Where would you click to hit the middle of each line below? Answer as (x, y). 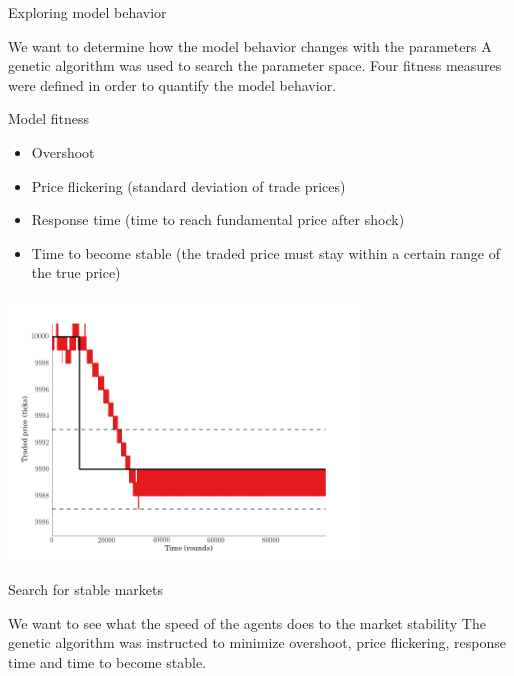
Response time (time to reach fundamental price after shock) (218, 219)
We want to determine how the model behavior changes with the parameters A (250, 45)
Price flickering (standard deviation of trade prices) (188, 185)
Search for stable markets (86, 589)
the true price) (76, 272)
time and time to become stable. (107, 661)
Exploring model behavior (87, 12)
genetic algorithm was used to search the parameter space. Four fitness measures (255, 65)
